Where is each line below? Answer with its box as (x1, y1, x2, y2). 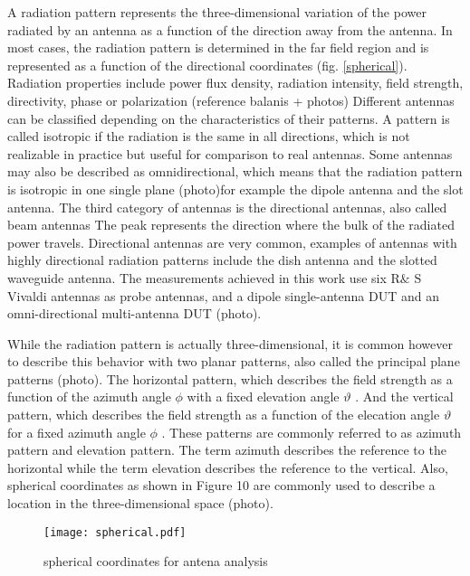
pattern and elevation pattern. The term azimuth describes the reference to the (7, 440, 446, 459)
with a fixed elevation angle (187, 387, 340, 406)
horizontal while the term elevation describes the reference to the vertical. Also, (7, 458, 448, 477)
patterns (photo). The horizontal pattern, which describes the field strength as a (7, 369, 453, 388)
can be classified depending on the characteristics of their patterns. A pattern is (7, 109, 450, 127)
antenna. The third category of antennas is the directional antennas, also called (7, 197, 447, 216)
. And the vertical (355, 387, 454, 406)
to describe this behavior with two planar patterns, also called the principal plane (7, 352, 460, 371)
